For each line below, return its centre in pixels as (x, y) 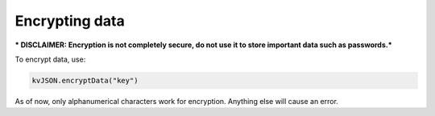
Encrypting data (70, 21)
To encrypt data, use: (50, 59)
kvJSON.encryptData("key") (85, 80)
